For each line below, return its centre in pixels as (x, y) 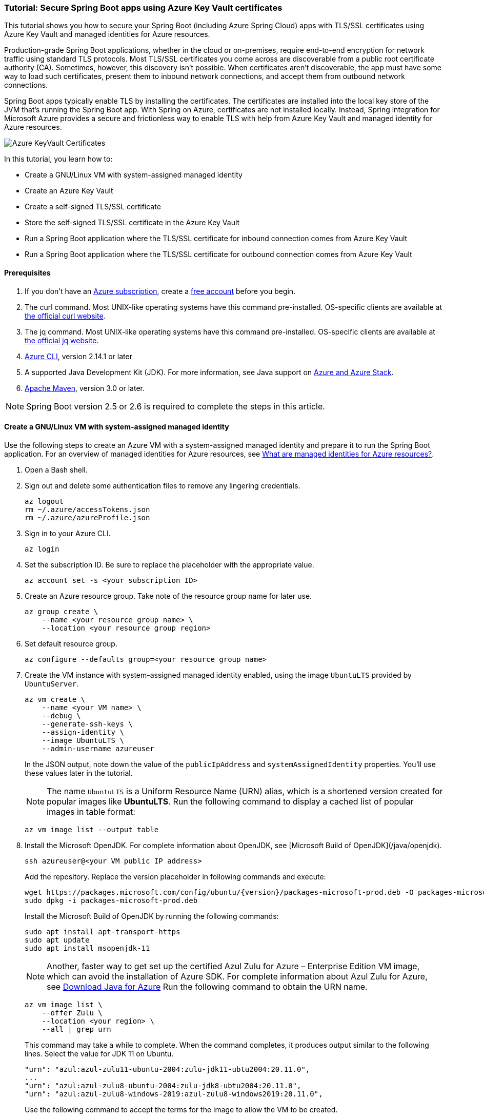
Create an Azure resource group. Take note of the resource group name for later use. (168, 596)
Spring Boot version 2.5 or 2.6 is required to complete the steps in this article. (176, 406)
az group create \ (62, 611)
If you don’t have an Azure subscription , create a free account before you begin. (160, 291)
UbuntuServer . (52, 683)
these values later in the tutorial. (79, 773)
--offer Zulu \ (72, 1013)
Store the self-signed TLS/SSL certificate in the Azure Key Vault (132, 223)
